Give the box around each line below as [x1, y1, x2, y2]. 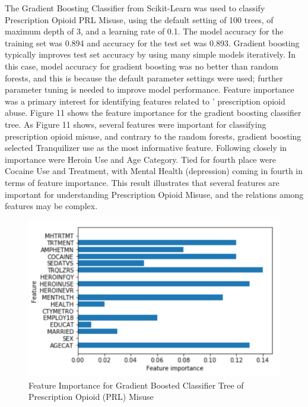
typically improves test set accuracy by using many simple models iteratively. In [5, 48, 296, 61]
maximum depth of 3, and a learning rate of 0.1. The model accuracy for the [5, 25, 284, 37]
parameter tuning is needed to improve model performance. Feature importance [5, 83, 294, 96]
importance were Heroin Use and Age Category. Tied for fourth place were [5, 153, 276, 165]
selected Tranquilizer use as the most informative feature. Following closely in [5, 141, 287, 154]
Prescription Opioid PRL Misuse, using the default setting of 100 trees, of [5, 13, 274, 26]
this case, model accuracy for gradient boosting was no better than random [5, 59, 278, 72]
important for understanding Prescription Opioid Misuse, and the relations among [5, 188, 304, 200]
